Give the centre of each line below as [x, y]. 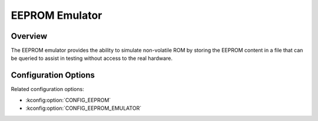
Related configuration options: [48, 89]
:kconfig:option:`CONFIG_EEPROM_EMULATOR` [83, 108]
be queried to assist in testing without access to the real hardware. [92, 58]
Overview [29, 36]
